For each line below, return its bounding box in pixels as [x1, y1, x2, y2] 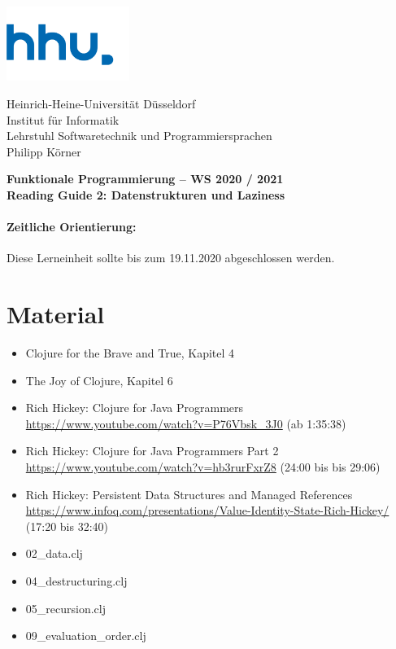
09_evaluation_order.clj [25, 627, 146, 644]
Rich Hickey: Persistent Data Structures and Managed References [25, 485, 353, 502]
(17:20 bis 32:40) [25, 517, 108, 534]
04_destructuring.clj [25, 572, 128, 589]
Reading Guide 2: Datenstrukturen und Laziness [7, 186, 285, 203]
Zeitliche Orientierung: [7, 218, 137, 235]
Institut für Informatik [7, 111, 120, 128]
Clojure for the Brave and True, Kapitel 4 [25, 344, 235, 361]
